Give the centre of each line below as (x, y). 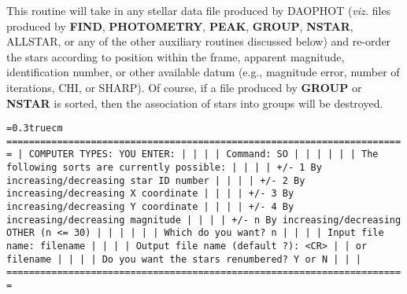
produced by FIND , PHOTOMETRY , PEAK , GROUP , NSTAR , (180, 26)
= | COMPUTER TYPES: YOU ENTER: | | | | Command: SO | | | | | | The (192, 154)
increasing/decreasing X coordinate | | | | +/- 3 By (150, 194)
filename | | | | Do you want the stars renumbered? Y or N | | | (184, 259)
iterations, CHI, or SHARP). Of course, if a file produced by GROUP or (184, 87)
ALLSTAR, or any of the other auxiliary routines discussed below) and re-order (199, 41)
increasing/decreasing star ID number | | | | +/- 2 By (156, 180)
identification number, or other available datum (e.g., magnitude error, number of (203, 72)
